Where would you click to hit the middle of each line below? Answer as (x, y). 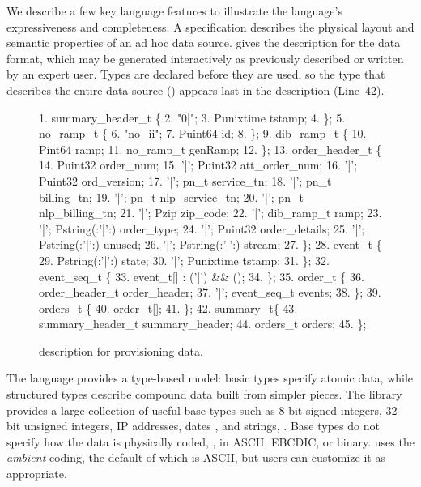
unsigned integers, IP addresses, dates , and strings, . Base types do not (202, 426)
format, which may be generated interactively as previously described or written (205, 58)
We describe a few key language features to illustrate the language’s (174, 11)
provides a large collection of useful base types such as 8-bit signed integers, (194, 410)
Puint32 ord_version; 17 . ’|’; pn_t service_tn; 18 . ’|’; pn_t (185, 180)
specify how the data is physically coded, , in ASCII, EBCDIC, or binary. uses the (210, 441)
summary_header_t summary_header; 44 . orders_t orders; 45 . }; (203, 324)
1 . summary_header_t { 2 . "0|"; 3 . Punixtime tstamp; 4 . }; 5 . (192, 117)
